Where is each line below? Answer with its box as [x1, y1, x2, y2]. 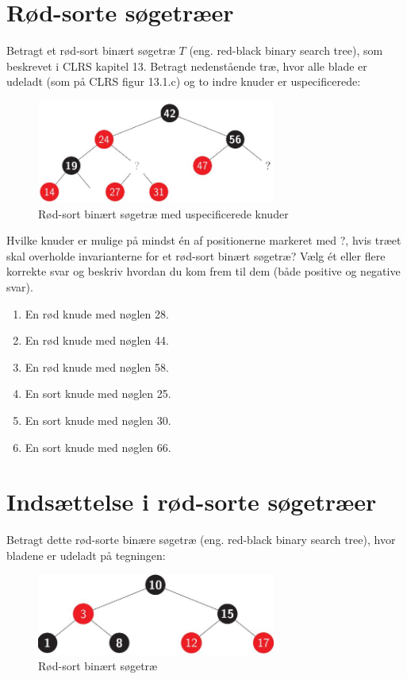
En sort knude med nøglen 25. [25, 385, 171, 402]
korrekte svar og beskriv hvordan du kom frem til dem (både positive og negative [6, 263, 401, 280]
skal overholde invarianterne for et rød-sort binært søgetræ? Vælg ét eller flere [6, 247, 386, 264]
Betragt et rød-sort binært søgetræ [6, 42, 175, 59]
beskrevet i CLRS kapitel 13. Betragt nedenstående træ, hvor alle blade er [6, 57, 367, 74]
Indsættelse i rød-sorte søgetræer [6, 485, 377, 518]
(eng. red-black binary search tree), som [189, 42, 383, 59]
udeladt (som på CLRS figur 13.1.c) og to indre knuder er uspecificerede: [6, 73, 361, 90]
